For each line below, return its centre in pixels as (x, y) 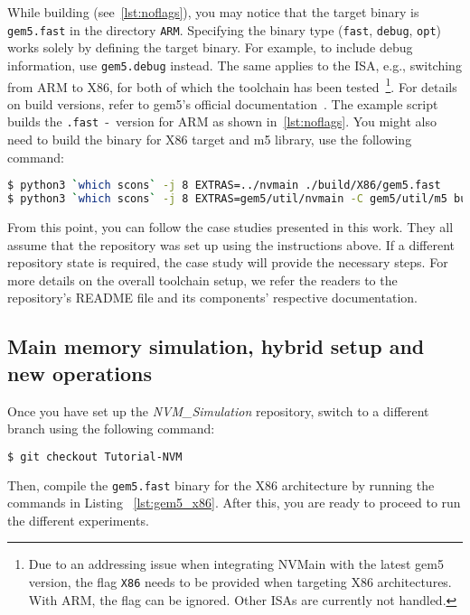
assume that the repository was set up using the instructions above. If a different (231, 244)
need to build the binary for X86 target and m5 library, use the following (210, 139)
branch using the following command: (111, 429)
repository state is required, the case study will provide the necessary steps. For (228, 262)
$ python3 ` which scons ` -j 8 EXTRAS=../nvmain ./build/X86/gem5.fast (224, 186)
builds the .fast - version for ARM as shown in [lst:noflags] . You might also (222, 121)
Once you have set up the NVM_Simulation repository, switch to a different (218, 410)
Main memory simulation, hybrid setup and (216, 346)
